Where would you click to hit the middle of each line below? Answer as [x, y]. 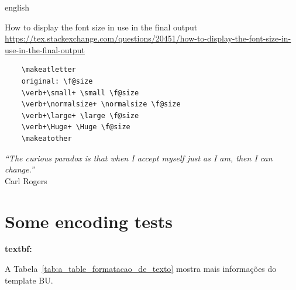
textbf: [18, 249]
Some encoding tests [89, 221]
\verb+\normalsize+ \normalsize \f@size [101, 104]
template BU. [29, 280]
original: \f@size [57, 81]
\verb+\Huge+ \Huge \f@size [76, 127]
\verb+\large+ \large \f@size [80, 115]
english [17, 7]
